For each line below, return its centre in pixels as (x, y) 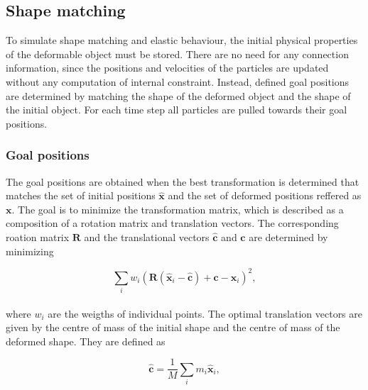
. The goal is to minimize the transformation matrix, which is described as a (178, 209)
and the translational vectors (147, 236)
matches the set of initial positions (81, 195)
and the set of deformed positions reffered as (265, 195)
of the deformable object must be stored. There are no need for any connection (177, 54)
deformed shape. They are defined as (86, 341)
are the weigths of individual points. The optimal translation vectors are (205, 313)
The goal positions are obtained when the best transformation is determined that (183, 181)
